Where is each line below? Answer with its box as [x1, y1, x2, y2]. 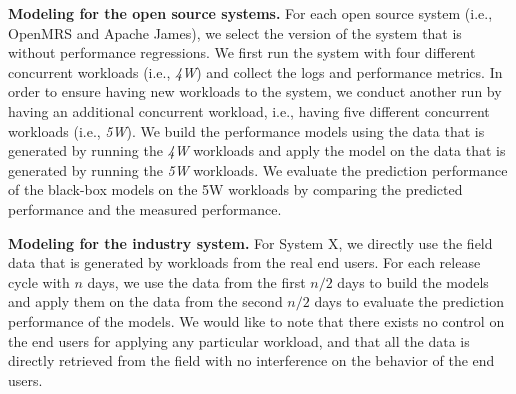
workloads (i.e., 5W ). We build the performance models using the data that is [8, 120, 485, 141]
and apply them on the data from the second [8, 291, 283, 312]
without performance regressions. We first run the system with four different [8, 42, 476, 63]
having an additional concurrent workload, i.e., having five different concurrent [8, 100, 490, 121]
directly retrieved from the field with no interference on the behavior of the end [8, 350, 495, 371]
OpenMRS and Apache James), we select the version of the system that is [8, 22, 462, 43]
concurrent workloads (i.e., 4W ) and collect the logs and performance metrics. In [8, 61, 503, 82]
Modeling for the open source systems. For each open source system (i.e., [8, 3, 493, 23]
